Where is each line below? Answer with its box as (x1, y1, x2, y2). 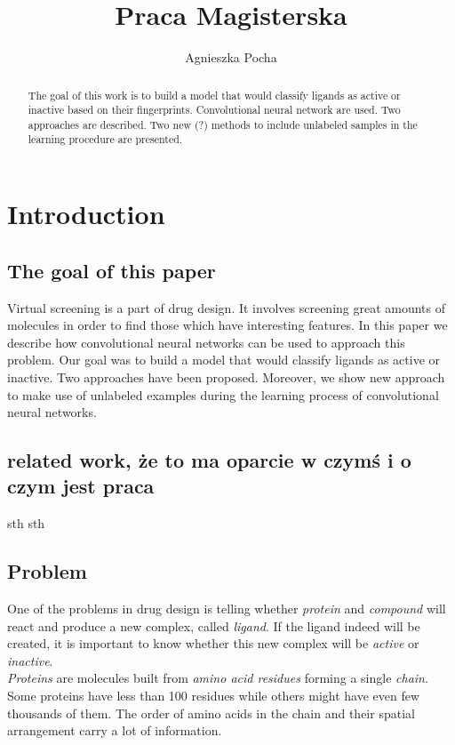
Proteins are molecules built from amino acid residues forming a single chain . (7, 669, 428, 687)
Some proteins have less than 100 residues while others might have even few (7, 686, 420, 705)
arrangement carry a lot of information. (7, 721, 222, 740)
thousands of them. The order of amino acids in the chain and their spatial (7, 703, 415, 722)
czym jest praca (7, 472, 155, 500)
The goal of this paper (7, 256, 216, 284)
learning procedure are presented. (28, 132, 183, 147)
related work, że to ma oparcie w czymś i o (7, 446, 411, 474)
